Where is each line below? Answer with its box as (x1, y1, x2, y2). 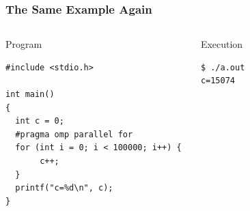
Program (5, 37, 42, 51)
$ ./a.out (200, 62, 245, 72)
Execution (200, 37, 243, 51)
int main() (5, 89, 55, 99)
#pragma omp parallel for (15, 129, 133, 139)
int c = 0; (15, 116, 64, 126)
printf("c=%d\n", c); (15, 183, 113, 193)
